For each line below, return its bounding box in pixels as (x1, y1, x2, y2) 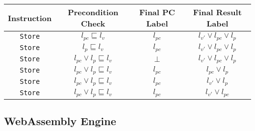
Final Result (193, 6, 242, 18)
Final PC (139, 6, 175, 18)
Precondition (68, 6, 119, 18)
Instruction (8, 12, 52, 24)
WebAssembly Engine (4, 113, 116, 129)
